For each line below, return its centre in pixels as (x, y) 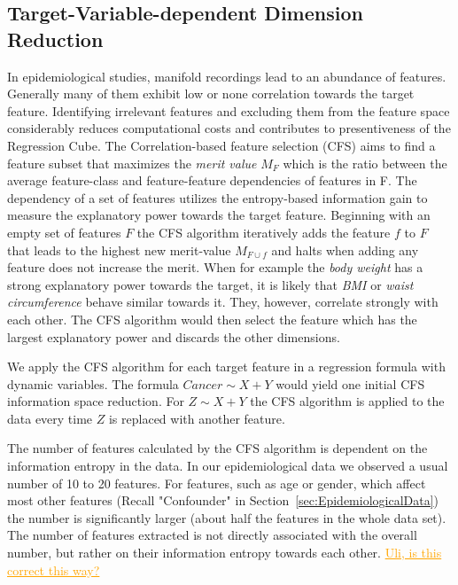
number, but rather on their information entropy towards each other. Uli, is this (225, 553)
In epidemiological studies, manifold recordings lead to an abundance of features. (227, 76)
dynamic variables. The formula (93, 383)
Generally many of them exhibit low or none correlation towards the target (211, 94)
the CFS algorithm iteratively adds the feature (264, 232)
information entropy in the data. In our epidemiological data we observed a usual (228, 466)
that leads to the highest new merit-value (119, 250)
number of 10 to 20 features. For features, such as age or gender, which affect (217, 483)
